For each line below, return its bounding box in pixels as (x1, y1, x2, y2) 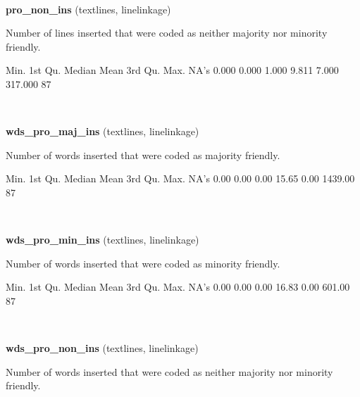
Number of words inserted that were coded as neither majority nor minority (6, 364, 333, 379)
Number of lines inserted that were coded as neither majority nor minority (6, 25, 328, 40)
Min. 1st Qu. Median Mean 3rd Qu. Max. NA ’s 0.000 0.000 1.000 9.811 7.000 (6, 63, 339, 77)
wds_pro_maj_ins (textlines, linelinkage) (6, 124, 199, 139)
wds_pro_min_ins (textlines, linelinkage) (6, 232, 199, 247)
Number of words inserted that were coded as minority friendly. (6, 256, 280, 270)
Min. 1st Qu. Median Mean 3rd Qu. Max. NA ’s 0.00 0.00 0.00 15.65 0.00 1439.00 (6, 171, 355, 186)
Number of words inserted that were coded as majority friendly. (6, 147, 280, 162)
